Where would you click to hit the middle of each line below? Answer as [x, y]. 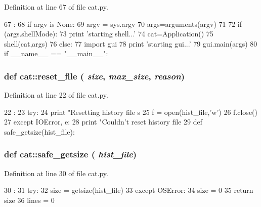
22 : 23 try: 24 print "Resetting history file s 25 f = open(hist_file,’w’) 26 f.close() [131, 112]
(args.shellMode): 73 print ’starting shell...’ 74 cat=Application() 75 [109, 34]
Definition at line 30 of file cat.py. [56, 173]
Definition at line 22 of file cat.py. [56, 95]
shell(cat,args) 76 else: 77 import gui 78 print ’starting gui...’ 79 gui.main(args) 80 [131, 43]
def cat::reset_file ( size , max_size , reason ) [95, 76]
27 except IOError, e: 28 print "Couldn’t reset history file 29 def [103, 122]
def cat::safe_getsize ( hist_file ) [71, 154]
